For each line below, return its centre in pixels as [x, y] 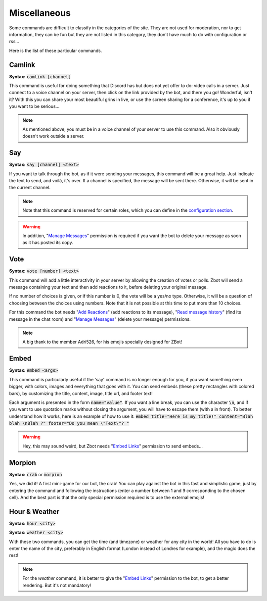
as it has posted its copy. [48, 243]
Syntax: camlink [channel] [40, 76]
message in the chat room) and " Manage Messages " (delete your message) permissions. [100, 319]
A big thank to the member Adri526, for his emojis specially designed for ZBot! [102, 342]
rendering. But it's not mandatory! [57, 585]
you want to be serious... [34, 106]
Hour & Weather [34, 512]
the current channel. [30, 188]
